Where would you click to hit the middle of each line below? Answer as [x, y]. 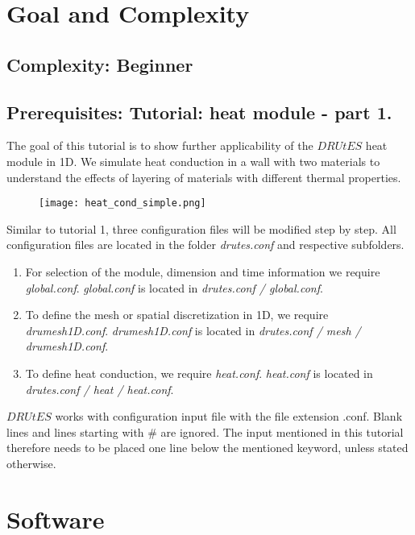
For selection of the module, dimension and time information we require [203, 271]
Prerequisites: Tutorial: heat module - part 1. [199, 112]
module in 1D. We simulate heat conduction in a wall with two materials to [193, 161]
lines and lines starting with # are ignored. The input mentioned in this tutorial [205, 431]
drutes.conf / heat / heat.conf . [100, 389]
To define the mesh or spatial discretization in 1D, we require [177, 315]
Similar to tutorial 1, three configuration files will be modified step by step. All [201, 228]
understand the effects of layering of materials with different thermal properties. [204, 177]
